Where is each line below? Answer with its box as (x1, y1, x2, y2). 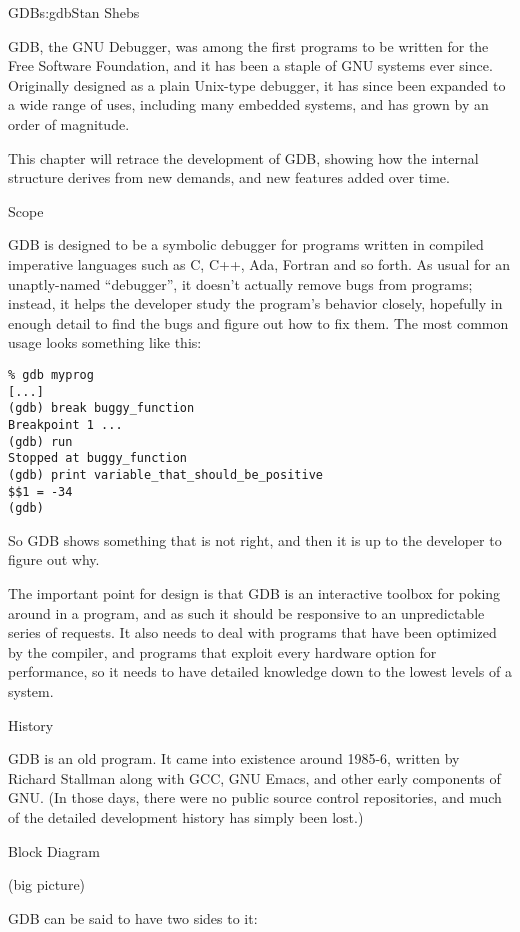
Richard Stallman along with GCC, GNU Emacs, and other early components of (8, 767, 501, 788)
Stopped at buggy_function (8, 451, 187, 466)
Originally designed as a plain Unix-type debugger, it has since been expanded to (8, 74, 506, 95)
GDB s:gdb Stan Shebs (8, 2, 140, 22)
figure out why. (8, 549, 100, 570)
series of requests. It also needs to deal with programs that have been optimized (8, 622, 497, 643)
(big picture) (8, 874, 86, 895)
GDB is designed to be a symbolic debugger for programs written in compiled (8, 234, 484, 255)
